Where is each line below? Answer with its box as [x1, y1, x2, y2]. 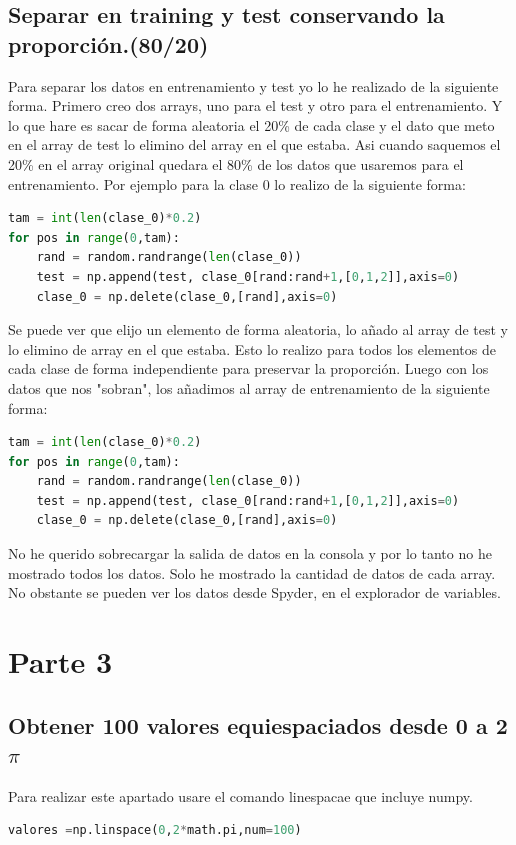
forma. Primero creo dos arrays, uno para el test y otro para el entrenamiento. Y [8, 95, 503, 116]
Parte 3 [8, 641, 113, 682]
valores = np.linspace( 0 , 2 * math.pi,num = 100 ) [8, 823, 302, 838]
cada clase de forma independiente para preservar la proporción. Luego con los [8, 358, 489, 379]
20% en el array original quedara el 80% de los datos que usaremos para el [8, 153, 464, 174]
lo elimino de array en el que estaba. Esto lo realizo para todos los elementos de [8, 338, 496, 359]
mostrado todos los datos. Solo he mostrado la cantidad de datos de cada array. [8, 562, 496, 583]
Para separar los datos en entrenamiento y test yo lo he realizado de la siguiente [8, 75, 499, 96]
